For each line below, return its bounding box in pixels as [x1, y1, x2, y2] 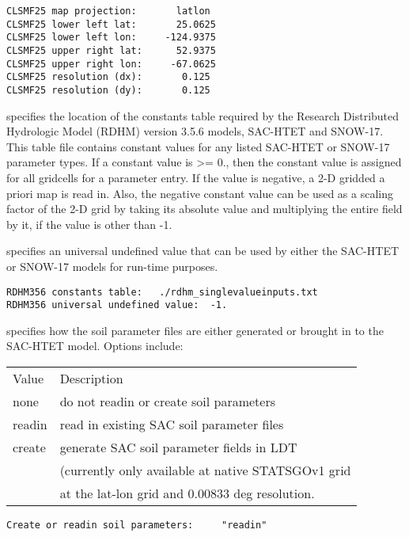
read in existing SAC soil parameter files [59, 415, 284, 434]
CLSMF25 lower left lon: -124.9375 [6, 32, 216, 44]
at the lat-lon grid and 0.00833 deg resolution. [59, 484, 315, 503]
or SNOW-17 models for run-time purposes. [6, 257, 218, 274]
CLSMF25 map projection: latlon [6, 6, 210, 17]
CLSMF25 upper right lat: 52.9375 [6, 44, 216, 56]
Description [59, 369, 123, 388]
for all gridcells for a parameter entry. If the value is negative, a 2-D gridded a [6, 169, 385, 185]
